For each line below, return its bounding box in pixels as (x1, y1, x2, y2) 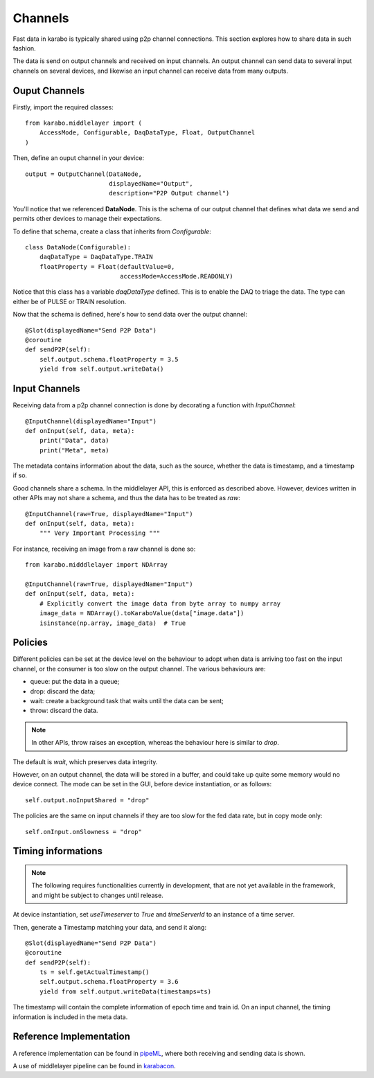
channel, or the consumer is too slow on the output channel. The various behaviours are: (12, 664, 266, 673)
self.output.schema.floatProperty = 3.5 (39, 355, 179, 363)
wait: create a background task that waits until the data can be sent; (30, 697, 224, 705)
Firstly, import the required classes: (12, 103, 114, 111)
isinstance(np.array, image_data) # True (39, 619, 186, 627)
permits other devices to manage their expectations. (12, 215, 162, 223)
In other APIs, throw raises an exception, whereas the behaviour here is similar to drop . (31, 739, 280, 747)
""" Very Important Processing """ (39, 529, 161, 537)
